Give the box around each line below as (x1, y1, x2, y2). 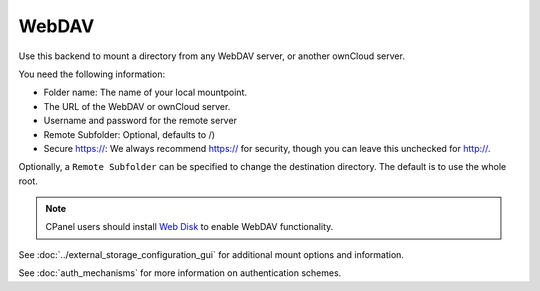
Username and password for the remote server (43, 115, 237, 127)
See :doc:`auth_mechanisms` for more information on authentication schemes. (18, 267, 342, 279)
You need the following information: (18, 68, 165, 80)
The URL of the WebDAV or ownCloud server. (43, 100, 231, 112)
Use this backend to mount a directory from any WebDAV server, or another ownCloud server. (18, 50, 405, 62)
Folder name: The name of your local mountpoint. (43, 86, 248, 99)
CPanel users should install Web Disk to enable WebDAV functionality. (45, 221, 334, 233)
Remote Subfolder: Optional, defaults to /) (43, 128, 215, 140)
